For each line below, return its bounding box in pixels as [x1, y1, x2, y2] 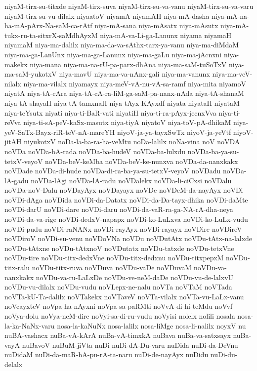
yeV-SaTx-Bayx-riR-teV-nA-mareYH [4, 126, 115, 137]
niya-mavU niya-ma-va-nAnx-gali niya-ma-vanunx [59, 69, 210, 79]
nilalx [4, 78, 21, 88]
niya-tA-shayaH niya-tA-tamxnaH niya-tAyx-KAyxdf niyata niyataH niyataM [4, 97, 240, 108]
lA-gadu [4, 175, 29, 185]
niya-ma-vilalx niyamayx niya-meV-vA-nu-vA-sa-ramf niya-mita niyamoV [23, 78, 246, 88]
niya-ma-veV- [212, 69, 253, 79]
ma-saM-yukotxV [4, 69, 57, 79]
